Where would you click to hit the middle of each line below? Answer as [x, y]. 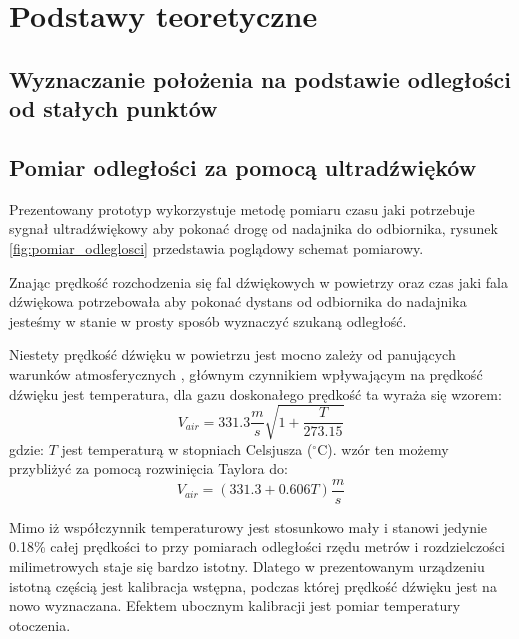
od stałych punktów [113, 108]
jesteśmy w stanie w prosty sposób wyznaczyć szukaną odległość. [208, 320]
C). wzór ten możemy [383, 448]
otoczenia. [40, 624]
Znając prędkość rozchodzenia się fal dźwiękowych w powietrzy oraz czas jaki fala [258, 281]
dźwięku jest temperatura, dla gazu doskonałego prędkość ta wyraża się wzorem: [255, 393]
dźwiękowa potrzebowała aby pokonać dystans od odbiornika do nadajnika [238, 301]
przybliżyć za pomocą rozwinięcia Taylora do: [148, 468]
